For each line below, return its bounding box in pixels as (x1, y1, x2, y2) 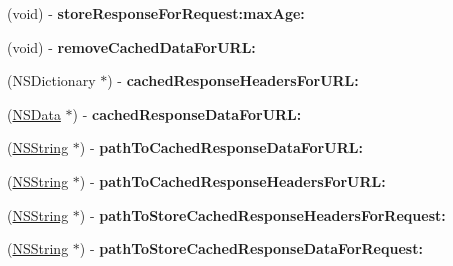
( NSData (7, 103, 61, 124)
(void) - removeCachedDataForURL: (7, 36, 256, 57)
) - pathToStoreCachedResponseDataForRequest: (79, 238, 423, 259)
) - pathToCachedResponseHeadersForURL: (79, 170, 386, 191)
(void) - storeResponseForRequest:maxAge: (7, 3, 305, 23)
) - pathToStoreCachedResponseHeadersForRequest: (79, 204, 446, 225)
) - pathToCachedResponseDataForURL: (79, 137, 363, 158)
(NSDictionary (7, 70, 96, 91)
